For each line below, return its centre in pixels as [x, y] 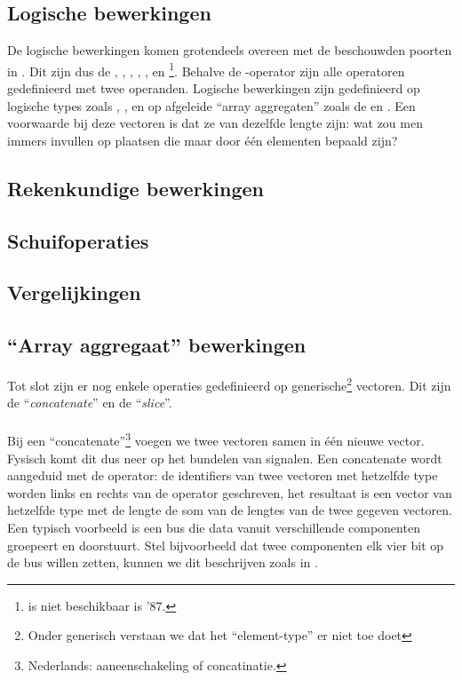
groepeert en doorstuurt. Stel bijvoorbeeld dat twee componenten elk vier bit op [226, 545]
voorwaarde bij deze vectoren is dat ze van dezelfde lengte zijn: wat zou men [215, 123]
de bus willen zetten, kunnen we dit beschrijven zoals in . [163, 562]
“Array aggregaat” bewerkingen [157, 345]
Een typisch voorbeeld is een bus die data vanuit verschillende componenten [214, 528]
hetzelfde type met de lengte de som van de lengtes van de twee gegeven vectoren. [230, 510]
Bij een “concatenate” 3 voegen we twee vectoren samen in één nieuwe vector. [216, 439]
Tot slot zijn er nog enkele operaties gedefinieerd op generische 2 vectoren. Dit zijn [229, 383]
